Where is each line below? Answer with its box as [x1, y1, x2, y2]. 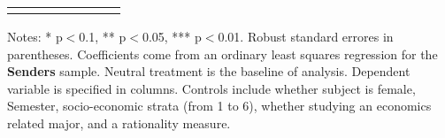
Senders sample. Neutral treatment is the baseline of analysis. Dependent [7, 62, 410, 80]
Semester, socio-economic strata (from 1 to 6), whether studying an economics [7, 96, 432, 115]
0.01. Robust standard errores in [218, 27, 394, 45]
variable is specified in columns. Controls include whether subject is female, [7, 79, 416, 97]
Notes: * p [7, 27, 63, 45]
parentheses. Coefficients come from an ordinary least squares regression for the [7, 44, 438, 63]
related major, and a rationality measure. [7, 113, 231, 132]
